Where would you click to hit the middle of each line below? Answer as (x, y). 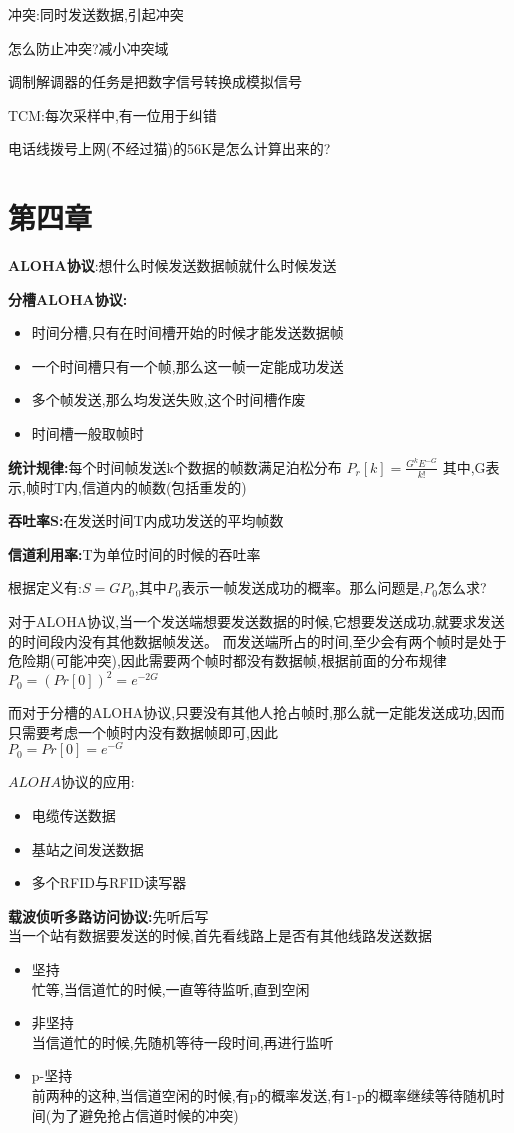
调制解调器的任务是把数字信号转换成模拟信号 (155, 81)
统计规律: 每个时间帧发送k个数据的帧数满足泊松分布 (175, 466)
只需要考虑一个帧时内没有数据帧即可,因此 (143, 731)
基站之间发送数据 (87, 848)
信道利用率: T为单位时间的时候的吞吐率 (134, 553)
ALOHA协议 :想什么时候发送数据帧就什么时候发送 (172, 265)
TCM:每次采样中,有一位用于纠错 (112, 114)
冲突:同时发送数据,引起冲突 (96, 14)
